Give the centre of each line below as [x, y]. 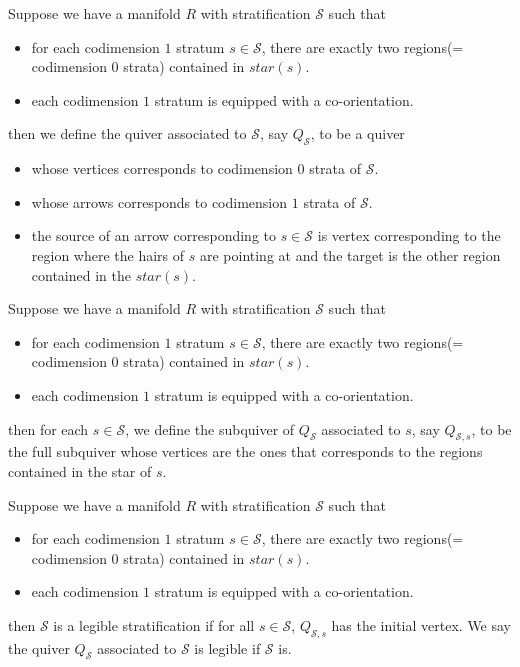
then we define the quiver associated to [127, 133]
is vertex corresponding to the [409, 235]
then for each [48, 428]
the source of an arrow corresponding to [153, 235]
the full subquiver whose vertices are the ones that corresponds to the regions [245, 451]
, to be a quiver [357, 133]
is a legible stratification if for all [154, 624]
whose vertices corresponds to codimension [162, 168]
